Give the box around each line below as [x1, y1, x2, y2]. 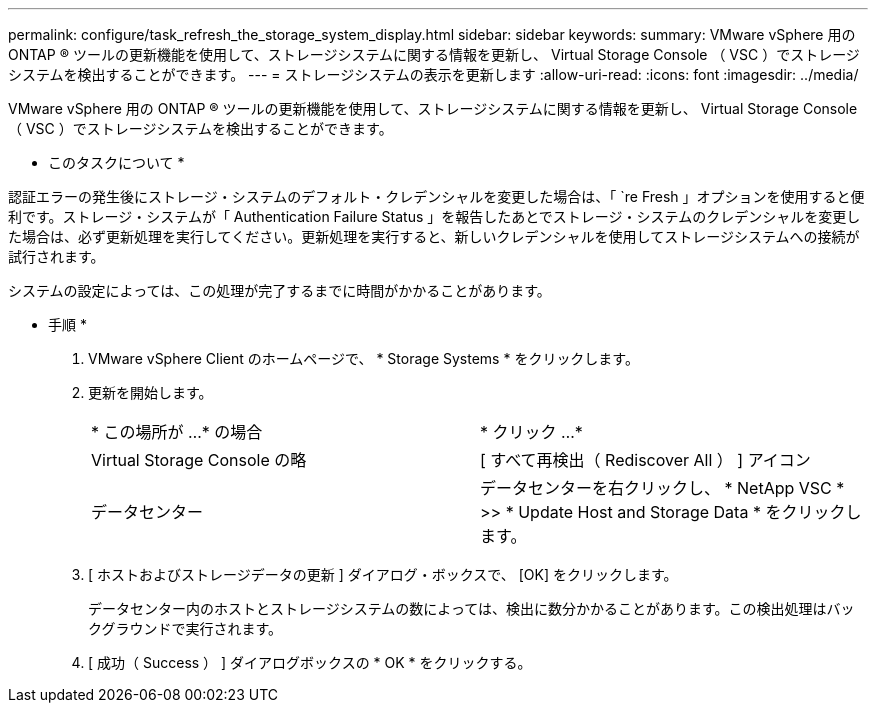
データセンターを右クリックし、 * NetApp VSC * [480, 478, 845, 498]
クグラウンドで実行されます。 [88, 620, 283, 637]
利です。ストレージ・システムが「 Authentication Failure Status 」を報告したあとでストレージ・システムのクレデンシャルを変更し [8, 208, 861, 225]
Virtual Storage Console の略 [91, 450, 307, 470]
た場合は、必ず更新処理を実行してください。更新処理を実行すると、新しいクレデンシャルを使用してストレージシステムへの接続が [8, 228, 860, 245]
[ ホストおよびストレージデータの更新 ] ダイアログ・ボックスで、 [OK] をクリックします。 [88, 566, 678, 583]
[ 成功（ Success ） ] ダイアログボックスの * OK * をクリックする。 [88, 654, 532, 671]
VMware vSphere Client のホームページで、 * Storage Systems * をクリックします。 [88, 350, 639, 367]
